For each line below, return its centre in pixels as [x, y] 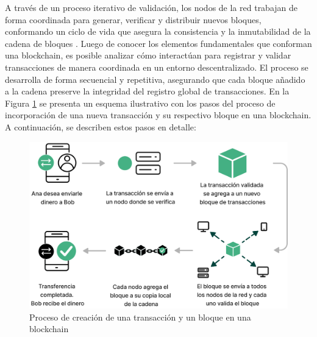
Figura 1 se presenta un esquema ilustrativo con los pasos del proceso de [140, 103]
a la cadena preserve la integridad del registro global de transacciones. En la [147, 91]
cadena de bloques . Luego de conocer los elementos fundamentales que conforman [158, 43]
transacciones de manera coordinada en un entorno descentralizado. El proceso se [157, 67]
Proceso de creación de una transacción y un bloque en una [140, 317]
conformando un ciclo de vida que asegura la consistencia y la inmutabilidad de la [158, 31]
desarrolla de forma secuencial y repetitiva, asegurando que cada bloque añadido [155, 79]
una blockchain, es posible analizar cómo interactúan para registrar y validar [148, 55]
